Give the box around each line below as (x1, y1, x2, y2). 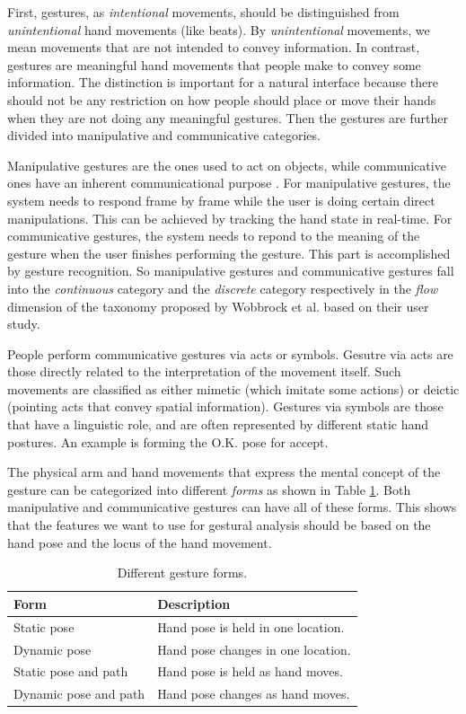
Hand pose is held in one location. (157, 617, 345, 636)
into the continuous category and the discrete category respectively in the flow (7, 278, 438, 297)
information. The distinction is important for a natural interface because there (7, 73, 439, 92)
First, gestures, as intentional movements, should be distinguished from (7, 3, 400, 21)
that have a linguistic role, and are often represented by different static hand (7, 415, 429, 434)
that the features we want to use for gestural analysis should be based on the (7, 516, 431, 534)
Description (157, 594, 231, 613)
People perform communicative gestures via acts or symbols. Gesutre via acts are (7, 344, 453, 363)
